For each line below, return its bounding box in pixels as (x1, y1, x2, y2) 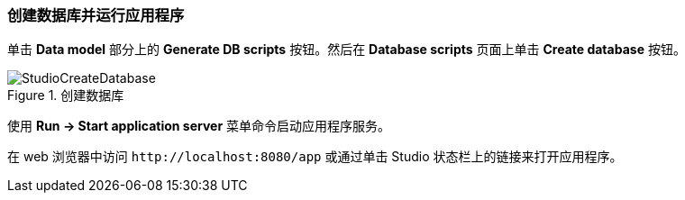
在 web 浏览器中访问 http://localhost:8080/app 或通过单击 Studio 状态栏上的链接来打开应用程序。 (7, 149, 623, 165)
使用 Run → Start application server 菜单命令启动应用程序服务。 (7, 118, 391, 134)
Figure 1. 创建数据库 (7, 87, 124, 104)
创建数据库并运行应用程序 (7, 6, 185, 24)
